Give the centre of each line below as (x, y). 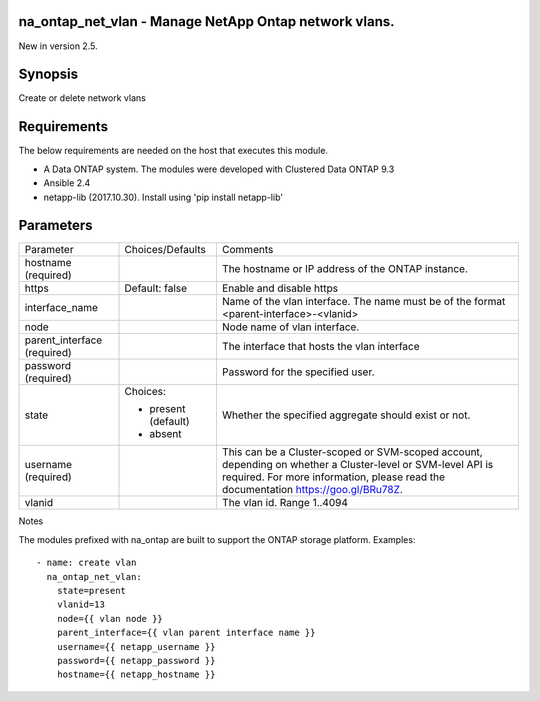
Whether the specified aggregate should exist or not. (346, 415)
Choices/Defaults (165, 250)
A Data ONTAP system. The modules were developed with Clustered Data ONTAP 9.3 (219, 169)
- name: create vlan (86, 563)
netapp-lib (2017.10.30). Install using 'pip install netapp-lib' (163, 197)
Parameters (55, 225)
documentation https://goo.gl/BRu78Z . (312, 490)
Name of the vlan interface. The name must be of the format (363, 302)
